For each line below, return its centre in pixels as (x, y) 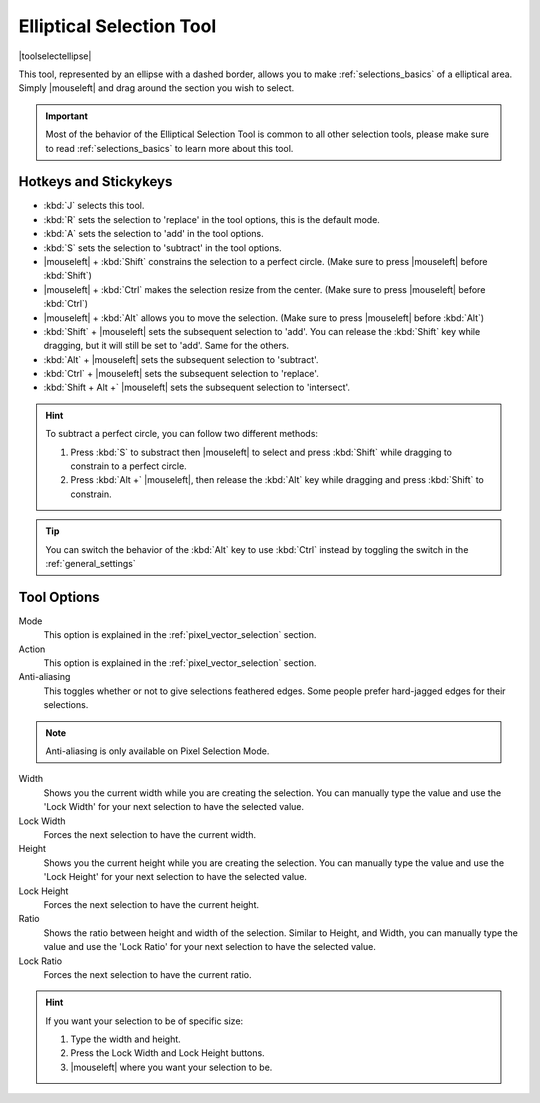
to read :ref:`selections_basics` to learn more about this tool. (169, 148)
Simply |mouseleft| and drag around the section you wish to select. (156, 88)
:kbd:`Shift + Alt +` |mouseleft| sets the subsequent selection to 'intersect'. (196, 387)
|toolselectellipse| (55, 56)
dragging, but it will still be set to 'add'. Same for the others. (166, 346)
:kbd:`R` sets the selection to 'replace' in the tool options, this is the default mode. (211, 219)
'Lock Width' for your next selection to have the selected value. (174, 807)
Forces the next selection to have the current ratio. (147, 974)
